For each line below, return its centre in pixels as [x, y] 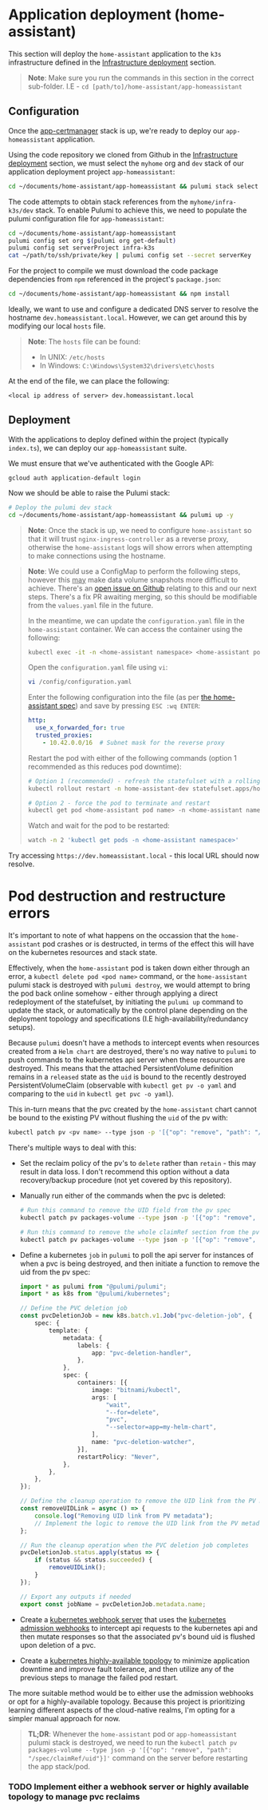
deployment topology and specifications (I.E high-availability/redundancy [128, 1019]
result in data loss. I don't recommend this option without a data [124, 1172]
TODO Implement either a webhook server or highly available [129, 1787]
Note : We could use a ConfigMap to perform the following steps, [134, 571]
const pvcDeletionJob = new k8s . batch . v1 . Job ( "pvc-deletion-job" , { [136, 1316]
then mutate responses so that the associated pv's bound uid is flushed [137, 1637]
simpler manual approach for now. [65, 1718]
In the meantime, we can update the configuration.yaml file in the [136, 620]
